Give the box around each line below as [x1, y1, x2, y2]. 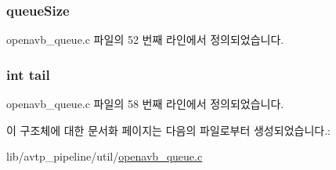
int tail [6, 64, 50, 84]
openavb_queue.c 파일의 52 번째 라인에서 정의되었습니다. [6, 31, 284, 48]
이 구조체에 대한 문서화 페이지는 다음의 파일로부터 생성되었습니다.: [6, 121, 331, 138]
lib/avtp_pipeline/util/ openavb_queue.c [6, 148, 203, 165]
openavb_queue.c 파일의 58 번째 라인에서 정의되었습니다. [6, 96, 284, 112]
